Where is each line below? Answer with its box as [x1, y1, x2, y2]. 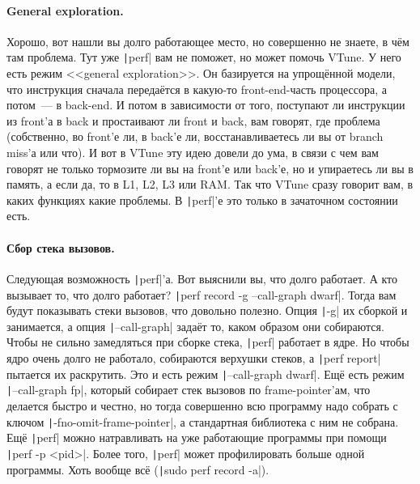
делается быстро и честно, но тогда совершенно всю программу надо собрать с [6, 397, 398, 414]
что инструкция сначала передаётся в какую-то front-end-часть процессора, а [6, 80, 388, 97]
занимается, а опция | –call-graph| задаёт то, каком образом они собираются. [6, 317, 384, 334]
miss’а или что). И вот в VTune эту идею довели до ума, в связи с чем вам [6, 144, 379, 161]
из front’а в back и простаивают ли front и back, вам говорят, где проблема [6, 112, 380, 129]
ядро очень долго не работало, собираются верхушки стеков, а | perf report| [6, 350, 381, 367]
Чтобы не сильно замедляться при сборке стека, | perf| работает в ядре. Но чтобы [6, 333, 409, 350]
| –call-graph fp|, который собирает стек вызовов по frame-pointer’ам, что [6, 381, 371, 398]
